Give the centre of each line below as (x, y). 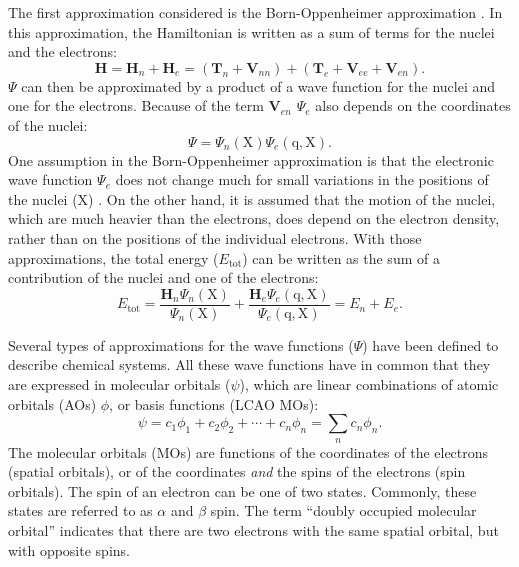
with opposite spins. (69, 549)
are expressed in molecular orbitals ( (119, 383)
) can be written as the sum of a (341, 257)
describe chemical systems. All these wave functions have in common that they (249, 364)
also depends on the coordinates (413, 105)
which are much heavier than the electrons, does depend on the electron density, (254, 218)
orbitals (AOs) (52, 403)
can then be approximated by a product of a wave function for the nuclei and (258, 85)
